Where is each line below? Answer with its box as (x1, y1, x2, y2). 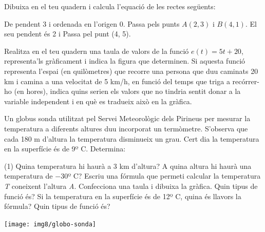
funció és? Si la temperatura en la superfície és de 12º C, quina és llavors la (4, 190, 241, 201)
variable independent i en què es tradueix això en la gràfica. (4, 95, 192, 106)
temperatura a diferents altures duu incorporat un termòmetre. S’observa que (4, 123, 248, 133)
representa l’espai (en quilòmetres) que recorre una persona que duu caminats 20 (4, 65, 258, 76)
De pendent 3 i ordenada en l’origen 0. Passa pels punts (4, 18, 180, 29)
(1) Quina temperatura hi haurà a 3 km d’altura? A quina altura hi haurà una (4, 160, 252, 171)
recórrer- (232, 75, 259, 86)
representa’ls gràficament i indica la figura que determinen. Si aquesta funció (4, 55, 245, 66)
